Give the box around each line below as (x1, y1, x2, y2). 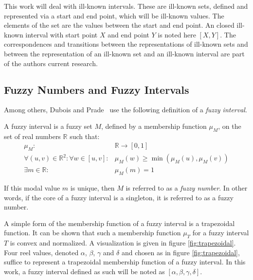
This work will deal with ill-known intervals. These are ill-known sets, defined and (4, 1, 248, 11)
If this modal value (4, 183, 60, 193)
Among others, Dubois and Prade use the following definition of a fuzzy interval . (4, 105, 247, 115)
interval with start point (25, 29, 98, 39)
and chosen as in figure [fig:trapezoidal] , (121, 247, 240, 257)
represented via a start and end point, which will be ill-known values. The (4, 10, 224, 20)
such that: (70, 131, 100, 141)
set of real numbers (4, 131, 61, 141)
